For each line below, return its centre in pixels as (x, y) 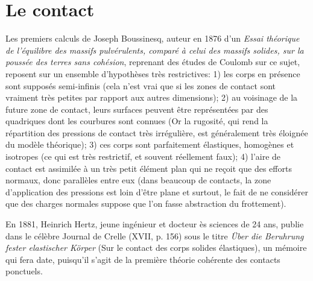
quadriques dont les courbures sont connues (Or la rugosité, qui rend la (137, 121)
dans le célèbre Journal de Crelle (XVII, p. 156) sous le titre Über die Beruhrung (155, 235)
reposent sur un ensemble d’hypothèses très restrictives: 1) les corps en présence (153, 73)
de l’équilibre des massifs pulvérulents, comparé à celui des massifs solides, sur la (155, 50)
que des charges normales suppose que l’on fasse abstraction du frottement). (146, 204)
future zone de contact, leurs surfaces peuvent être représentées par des (137, 109)
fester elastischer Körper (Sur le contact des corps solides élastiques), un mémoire (156, 248)
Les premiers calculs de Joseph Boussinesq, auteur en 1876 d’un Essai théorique (153, 38)
